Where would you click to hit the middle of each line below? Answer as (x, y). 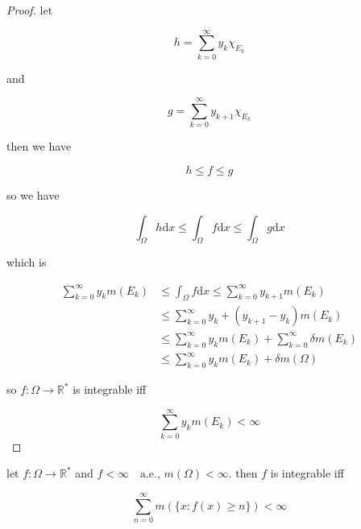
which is (27, 262)
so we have (33, 195)
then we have (39, 146)
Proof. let (30, 10)
